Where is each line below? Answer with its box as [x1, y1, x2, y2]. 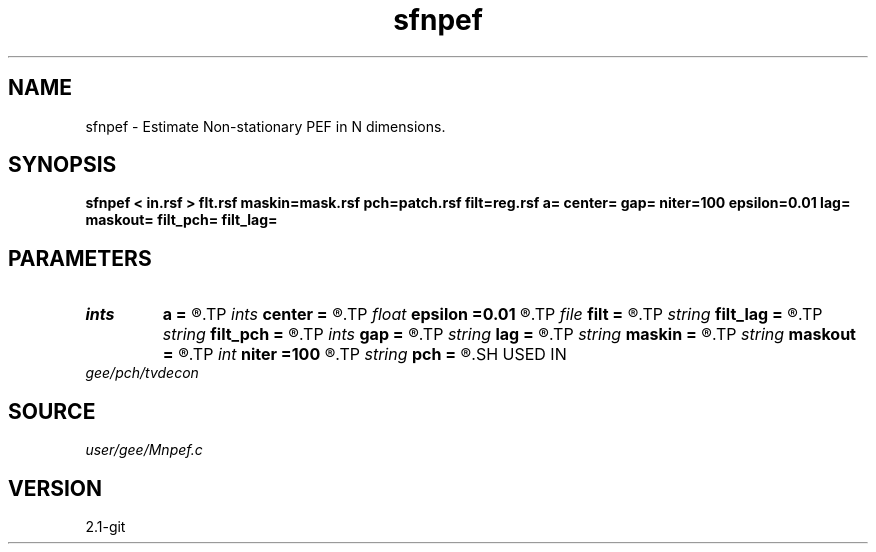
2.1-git [85, 517, 126, 535]
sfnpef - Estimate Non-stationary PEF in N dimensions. [85, 117, 446, 135]
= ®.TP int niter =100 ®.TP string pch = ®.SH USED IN [162, 344, 567, 365]
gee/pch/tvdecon [85, 364, 199, 382]
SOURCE [8, 398, 96, 424]
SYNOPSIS [8, 152, 117, 178]
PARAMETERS [8, 245, 152, 271]
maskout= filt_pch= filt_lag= [85, 211, 278, 229]
